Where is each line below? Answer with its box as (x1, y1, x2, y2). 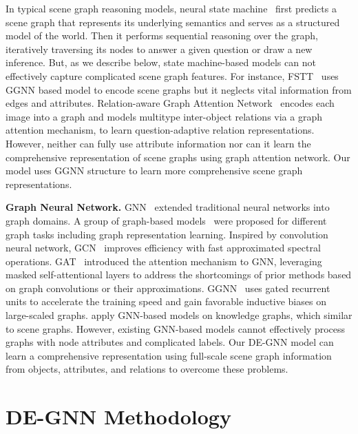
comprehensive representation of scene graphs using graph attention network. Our (6, 149, 350, 164)
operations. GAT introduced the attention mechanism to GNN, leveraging (6, 254, 322, 268)
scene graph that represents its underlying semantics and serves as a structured (6, 14, 340, 29)
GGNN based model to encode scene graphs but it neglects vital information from (6, 82, 352, 96)
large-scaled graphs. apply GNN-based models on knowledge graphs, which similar (6, 308, 352, 322)
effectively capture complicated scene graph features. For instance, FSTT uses (6, 68, 339, 83)
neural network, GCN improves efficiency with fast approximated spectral (6, 240, 321, 255)
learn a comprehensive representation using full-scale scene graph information (6, 348, 332, 362)
